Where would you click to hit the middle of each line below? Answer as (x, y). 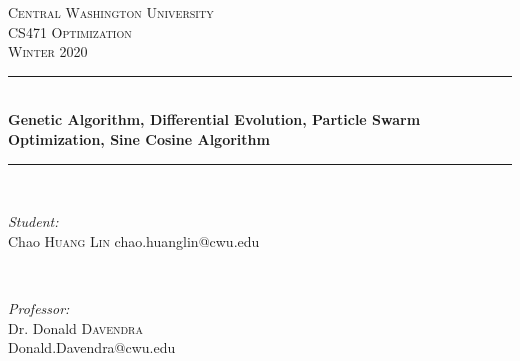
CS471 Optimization (70, 31)
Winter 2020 (48, 51)
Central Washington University (111, 12)
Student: (33, 221)
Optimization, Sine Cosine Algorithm (139, 138)
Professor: (39, 307)
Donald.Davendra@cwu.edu (92, 347)
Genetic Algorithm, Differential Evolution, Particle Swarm (214, 119)
